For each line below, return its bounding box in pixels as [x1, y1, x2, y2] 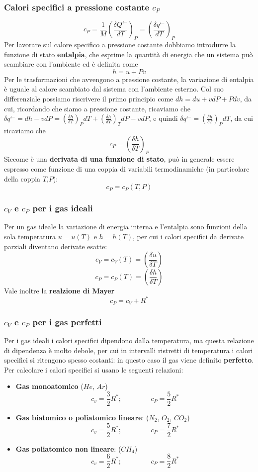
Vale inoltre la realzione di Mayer [4, 285, 115, 296]
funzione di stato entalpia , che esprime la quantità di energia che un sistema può [4, 49, 253, 59]
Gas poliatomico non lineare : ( [15, 443, 121, 454]
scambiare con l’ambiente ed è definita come [4, 59, 138, 69]
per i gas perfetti [32, 315, 102, 328]
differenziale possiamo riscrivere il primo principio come [4, 93, 173, 103]
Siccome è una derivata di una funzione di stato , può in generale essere [4, 154, 235, 164]
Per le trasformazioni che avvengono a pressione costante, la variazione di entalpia [4, 74, 254, 84]
